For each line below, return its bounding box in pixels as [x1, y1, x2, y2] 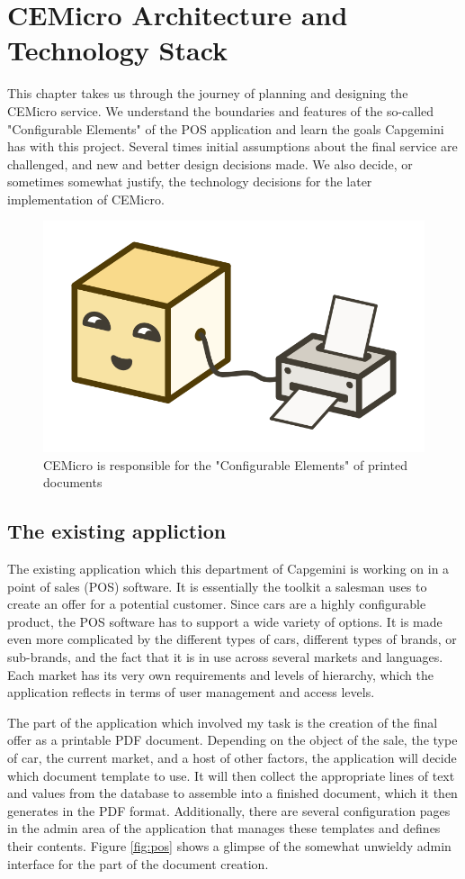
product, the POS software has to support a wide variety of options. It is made [7, 612, 443, 630]
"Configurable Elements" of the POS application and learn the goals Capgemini [7, 119, 444, 138]
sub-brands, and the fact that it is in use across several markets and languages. [7, 648, 443, 666]
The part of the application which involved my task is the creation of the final [7, 712, 438, 731]
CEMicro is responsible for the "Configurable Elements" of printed [43, 455, 407, 474]
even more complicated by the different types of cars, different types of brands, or [7, 630, 457, 648]
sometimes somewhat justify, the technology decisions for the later [7, 172, 372, 191]
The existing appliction [7, 517, 227, 545]
